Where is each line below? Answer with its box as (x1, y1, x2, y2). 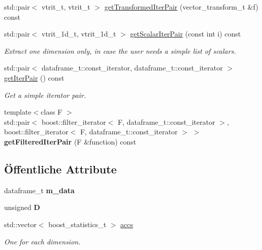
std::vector (4, 219, 37, 229)
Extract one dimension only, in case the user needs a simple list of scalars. (4, 45, 236, 56)
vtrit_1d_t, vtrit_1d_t (42, 28, 116, 39)
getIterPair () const (4, 72, 64, 83)
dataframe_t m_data (4, 185, 75, 195)
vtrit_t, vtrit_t (42, 2, 90, 12)
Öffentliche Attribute (4, 161, 117, 176)
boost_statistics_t (48, 219, 107, 229)
